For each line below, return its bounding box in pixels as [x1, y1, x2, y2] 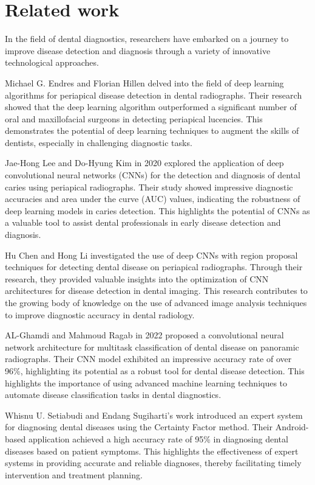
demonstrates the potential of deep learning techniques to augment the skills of [5, 124, 299, 137]
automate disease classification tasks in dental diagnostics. [5, 388, 222, 401]
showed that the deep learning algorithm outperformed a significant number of [5, 100, 297, 113]
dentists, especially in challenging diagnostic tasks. [5, 136, 192, 148]
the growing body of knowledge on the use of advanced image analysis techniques [5, 296, 307, 309]
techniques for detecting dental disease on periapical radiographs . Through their [5, 260, 303, 273]
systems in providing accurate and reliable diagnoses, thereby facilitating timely [5, 456, 302, 469]
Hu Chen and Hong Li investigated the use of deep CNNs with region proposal [5, 248, 298, 261]
